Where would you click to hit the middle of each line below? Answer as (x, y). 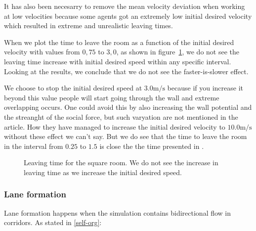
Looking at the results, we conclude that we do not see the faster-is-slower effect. (126, 71)
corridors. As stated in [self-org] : (53, 222)
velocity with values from (42, 52)
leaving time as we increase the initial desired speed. (103, 172)
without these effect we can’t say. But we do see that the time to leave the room (126, 136)
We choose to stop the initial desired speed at (73, 88)
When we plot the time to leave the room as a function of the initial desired (119, 42)
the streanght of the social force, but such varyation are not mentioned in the (121, 116)
